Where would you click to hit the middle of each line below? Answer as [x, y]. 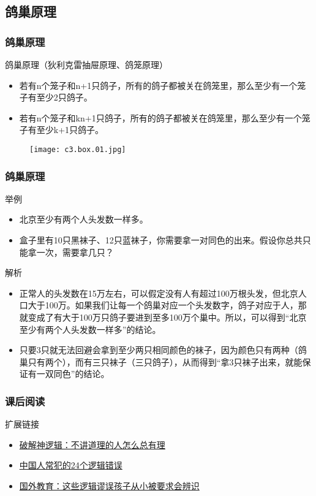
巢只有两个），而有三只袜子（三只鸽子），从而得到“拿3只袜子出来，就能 [161, 361]
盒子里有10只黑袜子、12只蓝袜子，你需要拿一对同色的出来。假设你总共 [161, 240]
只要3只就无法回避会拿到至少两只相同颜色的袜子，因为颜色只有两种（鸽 [163, 350]
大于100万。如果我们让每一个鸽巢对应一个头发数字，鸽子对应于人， [163, 305]
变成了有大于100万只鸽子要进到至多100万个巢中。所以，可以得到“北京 [167, 317]
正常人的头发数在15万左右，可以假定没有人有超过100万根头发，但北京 [159, 293]
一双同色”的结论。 [73, 374]
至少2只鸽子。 [64, 97]
